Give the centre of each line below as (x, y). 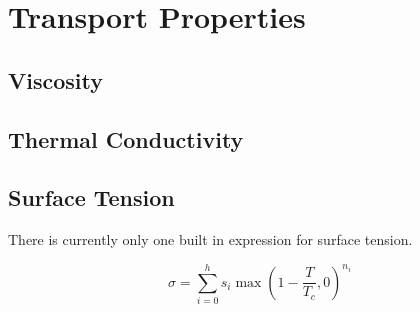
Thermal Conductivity (126, 138)
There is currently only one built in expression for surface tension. (210, 239)
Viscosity (55, 79)
